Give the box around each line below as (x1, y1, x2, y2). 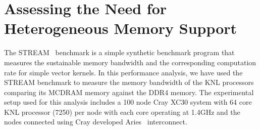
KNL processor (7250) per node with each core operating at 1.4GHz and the (4, 106, 240, 117)
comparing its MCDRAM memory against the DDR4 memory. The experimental (4, 86, 254, 97)
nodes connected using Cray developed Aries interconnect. (4, 116, 187, 127)
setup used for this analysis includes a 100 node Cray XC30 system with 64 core (4, 97, 252, 107)
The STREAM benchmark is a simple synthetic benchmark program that (4, 47, 235, 58)
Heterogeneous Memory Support (4, 18, 237, 38)
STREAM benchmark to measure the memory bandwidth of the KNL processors (4, 77, 254, 88)
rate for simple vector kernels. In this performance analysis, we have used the (4, 67, 243, 77)
